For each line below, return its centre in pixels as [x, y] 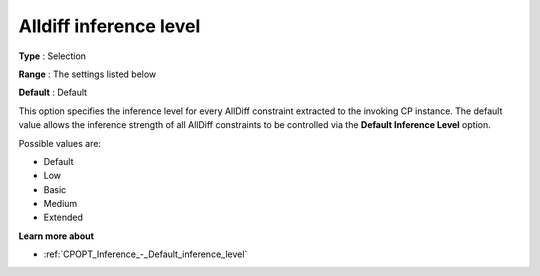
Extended [63, 217]
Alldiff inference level [109, 26]
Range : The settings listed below [87, 74]
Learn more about [56, 236]
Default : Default [53, 92]
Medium [60, 204]
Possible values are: [60, 143]
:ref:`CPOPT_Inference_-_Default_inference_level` [145, 254]
